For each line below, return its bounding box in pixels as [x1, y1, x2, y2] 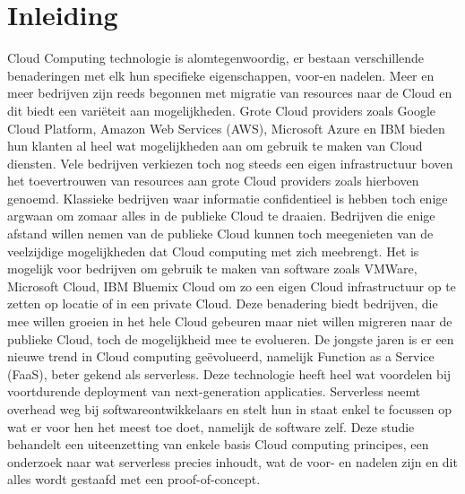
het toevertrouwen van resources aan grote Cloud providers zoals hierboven [7, 171, 419, 190]
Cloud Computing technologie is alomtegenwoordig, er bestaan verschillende [7, 48, 425, 67]
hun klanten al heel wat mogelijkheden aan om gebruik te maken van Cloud [7, 136, 423, 155]
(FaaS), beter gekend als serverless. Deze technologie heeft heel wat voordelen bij [7, 364, 452, 383]
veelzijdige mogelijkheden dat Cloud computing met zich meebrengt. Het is [7, 241, 419, 260]
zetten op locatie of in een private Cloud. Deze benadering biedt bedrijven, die [7, 294, 438, 313]
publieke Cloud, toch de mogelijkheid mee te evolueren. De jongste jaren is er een [7, 329, 454, 348]
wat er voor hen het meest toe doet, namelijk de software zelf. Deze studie [7, 417, 415, 436]
